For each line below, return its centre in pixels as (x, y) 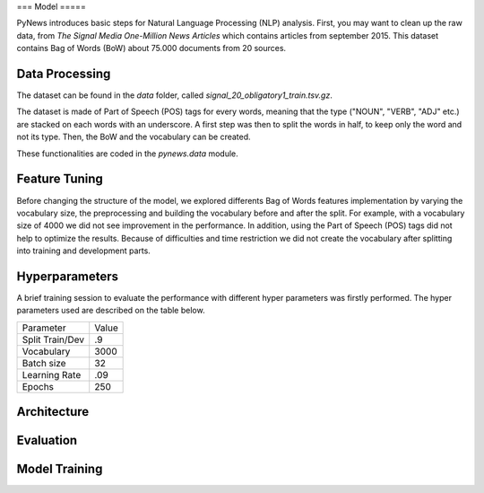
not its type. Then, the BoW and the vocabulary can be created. (134, 137)
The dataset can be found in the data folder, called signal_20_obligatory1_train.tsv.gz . (175, 95)
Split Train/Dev (53, 339)
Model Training (60, 469)
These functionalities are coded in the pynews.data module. (128, 154)
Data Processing (64, 73)
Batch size (44, 363)
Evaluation (47, 440)
